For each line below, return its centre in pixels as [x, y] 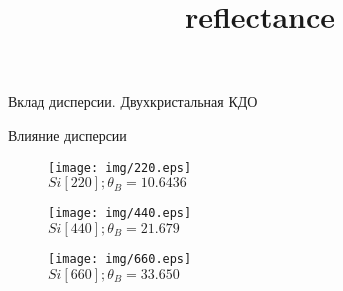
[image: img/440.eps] [120, 213]
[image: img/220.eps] [120, 167]
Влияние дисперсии [67, 134]
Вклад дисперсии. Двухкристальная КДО [133, 101]
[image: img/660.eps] [120, 258]
